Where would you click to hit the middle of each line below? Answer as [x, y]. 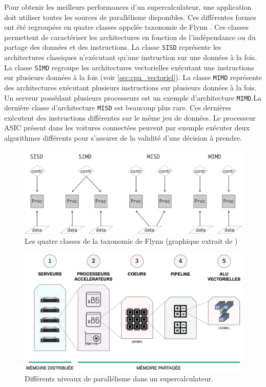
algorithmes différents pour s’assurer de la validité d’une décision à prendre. [123, 138]
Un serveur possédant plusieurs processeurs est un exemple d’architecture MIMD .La [133, 97]
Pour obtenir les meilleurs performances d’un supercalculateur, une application [128, 7]
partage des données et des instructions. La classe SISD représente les [113, 47]
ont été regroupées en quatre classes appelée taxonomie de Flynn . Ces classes [126, 27]
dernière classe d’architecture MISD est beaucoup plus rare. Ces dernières [118, 108]
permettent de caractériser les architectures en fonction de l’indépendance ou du [130, 37]
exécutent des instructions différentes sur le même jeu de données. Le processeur [130, 117]
